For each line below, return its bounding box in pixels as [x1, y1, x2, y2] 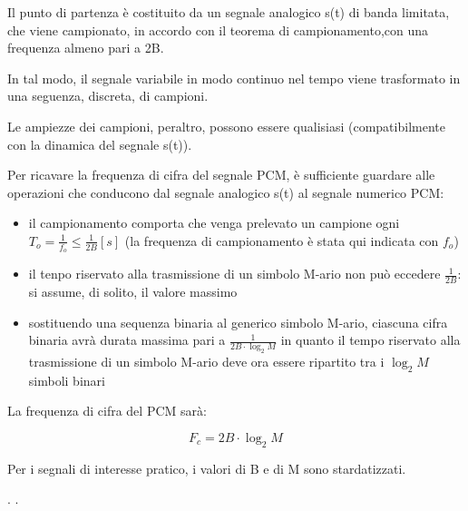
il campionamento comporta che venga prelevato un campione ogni [28, 213, 400, 232]
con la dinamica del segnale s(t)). [7, 134, 192, 153]
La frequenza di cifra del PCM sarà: [7, 401, 207, 420]
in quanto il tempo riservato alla [280, 330, 461, 349]
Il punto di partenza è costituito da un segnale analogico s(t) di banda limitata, [7, 3, 450, 21]
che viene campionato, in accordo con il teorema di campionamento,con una [7, 20, 429, 39]
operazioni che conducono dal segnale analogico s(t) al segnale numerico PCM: [7, 182, 444, 201]
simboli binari [28, 370, 105, 389]
